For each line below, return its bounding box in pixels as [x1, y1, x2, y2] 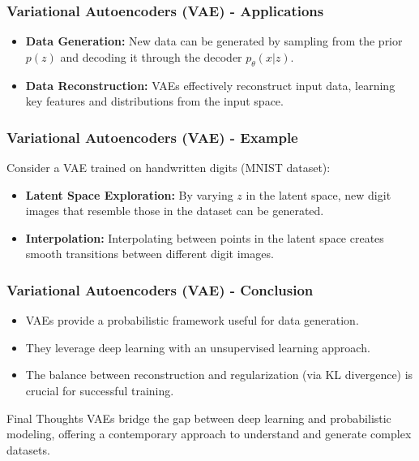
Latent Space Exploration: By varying [25, 186, 233, 203]
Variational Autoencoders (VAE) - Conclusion [6, 279, 314, 299]
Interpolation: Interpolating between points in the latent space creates [25, 229, 384, 246]
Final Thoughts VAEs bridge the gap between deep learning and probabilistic [6, 409, 391, 426]
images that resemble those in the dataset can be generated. [25, 202, 324, 219]
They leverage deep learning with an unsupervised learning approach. [25, 338, 370, 355]
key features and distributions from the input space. [25, 93, 284, 110]
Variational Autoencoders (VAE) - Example [6, 127, 298, 147]
